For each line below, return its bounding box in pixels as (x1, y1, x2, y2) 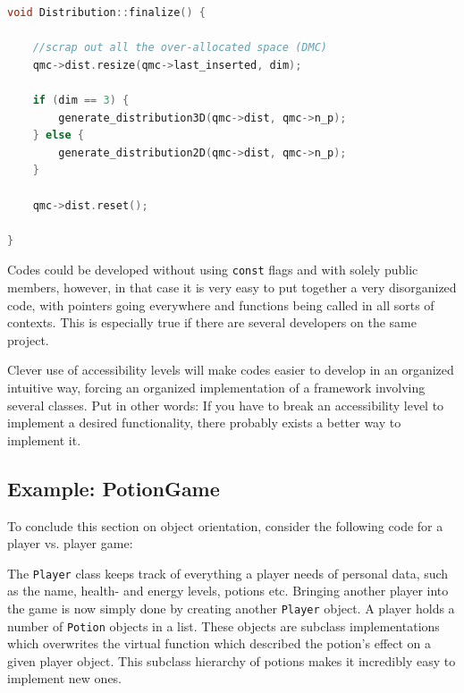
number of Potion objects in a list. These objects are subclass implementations (7, 616, 440, 635)
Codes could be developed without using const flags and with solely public (7, 260, 418, 279)
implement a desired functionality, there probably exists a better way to (7, 413, 401, 432)
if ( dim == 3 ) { (32, 93, 130, 106)
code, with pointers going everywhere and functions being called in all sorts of (7, 295, 434, 314)
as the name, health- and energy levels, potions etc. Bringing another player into (7, 581, 449, 600)
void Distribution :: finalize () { (7, 6, 206, 19)
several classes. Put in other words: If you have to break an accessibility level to (7, 395, 444, 414)
